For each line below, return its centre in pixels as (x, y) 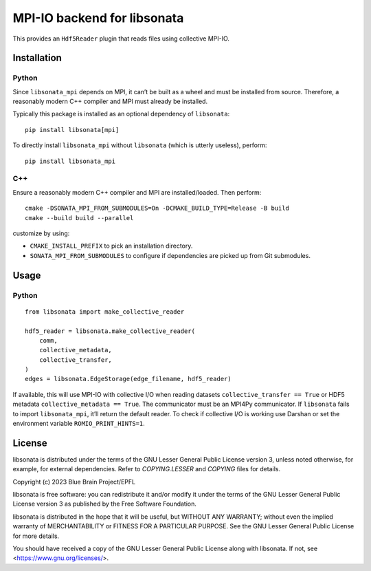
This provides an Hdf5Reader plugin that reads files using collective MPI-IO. (121, 39)
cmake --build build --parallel (79, 218)
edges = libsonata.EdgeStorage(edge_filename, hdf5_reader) (128, 379)
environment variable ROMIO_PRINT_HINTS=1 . (79, 424)
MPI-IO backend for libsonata (98, 18)
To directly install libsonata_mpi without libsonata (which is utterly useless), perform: (140, 145)
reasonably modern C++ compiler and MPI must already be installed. (110, 101)
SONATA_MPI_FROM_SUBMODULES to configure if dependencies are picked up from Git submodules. (170, 255)
